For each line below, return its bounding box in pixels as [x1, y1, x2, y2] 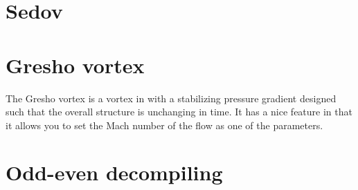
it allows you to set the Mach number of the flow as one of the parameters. [6, 117, 323, 132]
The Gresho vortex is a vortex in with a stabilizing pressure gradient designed [6, 91, 337, 105]
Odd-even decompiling [6, 158, 223, 187]
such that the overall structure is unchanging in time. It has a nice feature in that [6, 104, 352, 119]
